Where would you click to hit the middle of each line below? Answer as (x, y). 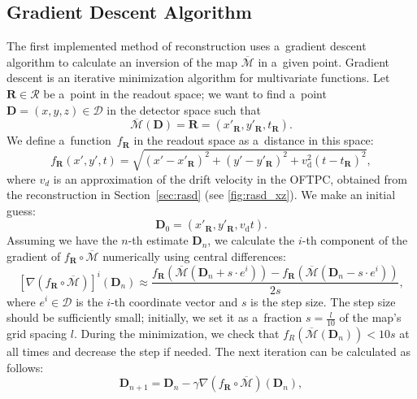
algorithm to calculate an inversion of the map (122, 61)
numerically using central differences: (194, 256)
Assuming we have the (62, 240)
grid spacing (37, 333)
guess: (21, 210)
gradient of (34, 256)
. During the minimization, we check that (176, 333)
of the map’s (370, 317)
